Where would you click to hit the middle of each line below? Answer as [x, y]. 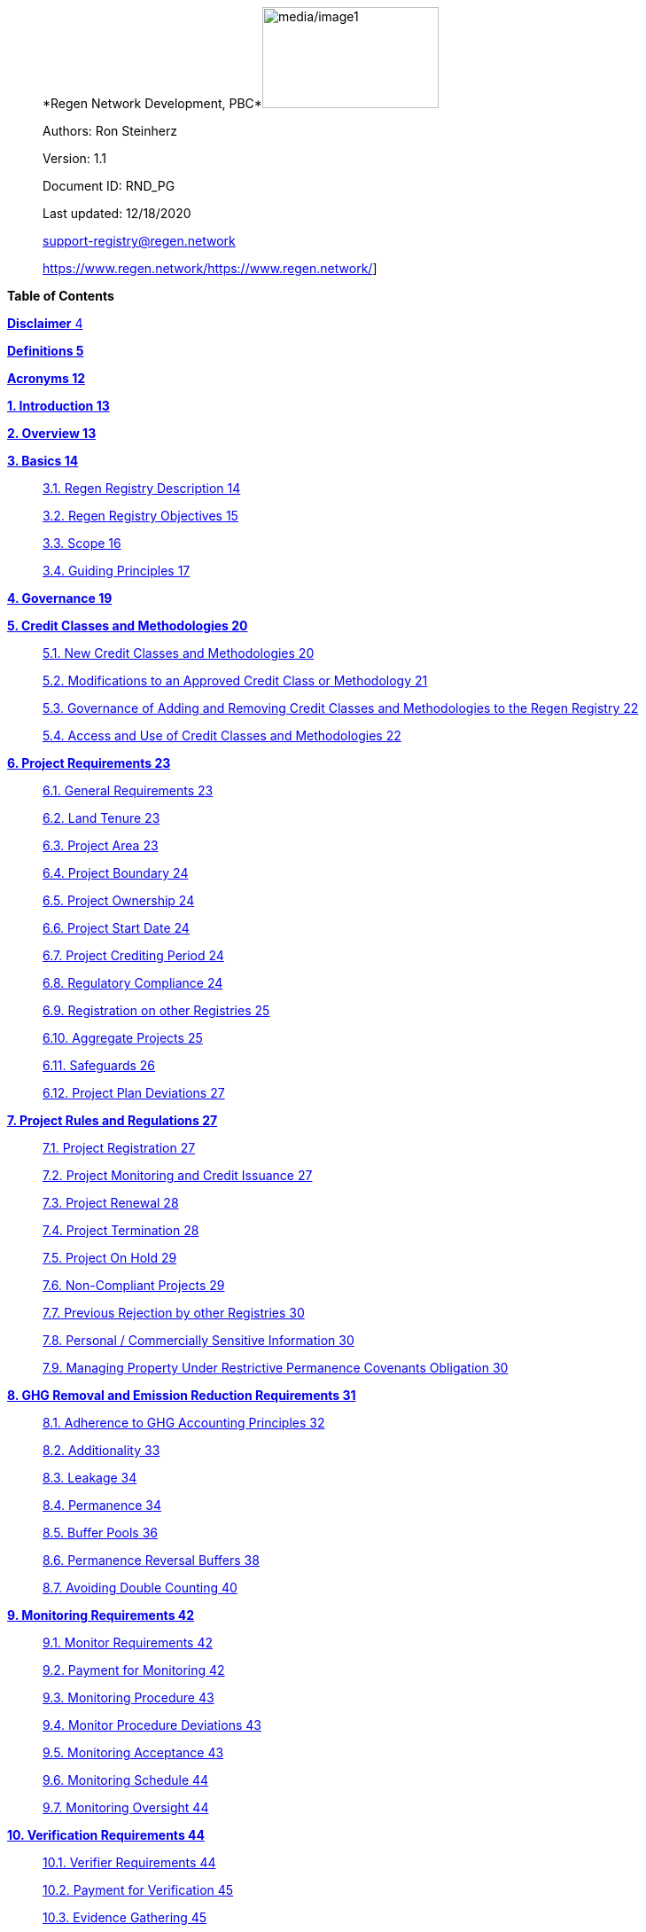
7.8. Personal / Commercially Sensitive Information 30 [198, 1340]
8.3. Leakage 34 [90, 1478]
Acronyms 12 [47, 378]
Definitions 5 [46, 351]
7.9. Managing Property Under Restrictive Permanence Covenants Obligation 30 [276, 1368]
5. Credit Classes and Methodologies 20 [128, 626]
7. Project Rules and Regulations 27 [113, 1120]
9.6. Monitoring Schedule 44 [126, 1780]
